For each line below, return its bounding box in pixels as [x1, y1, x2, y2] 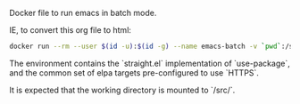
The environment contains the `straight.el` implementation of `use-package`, [9, 58, 290, 68]
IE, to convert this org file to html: [9, 25, 132, 35]
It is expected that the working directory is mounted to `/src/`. [9, 84, 236, 95]
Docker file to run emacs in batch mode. [9, 8, 157, 18]
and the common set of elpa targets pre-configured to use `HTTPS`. [9, 67, 259, 78]
